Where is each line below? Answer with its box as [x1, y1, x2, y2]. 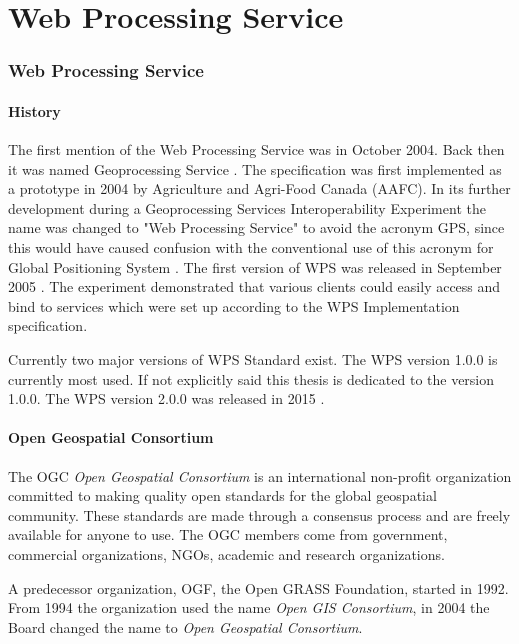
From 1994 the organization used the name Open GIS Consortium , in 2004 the [8, 597, 490, 618]
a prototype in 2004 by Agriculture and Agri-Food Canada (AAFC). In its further [8, 178, 511, 199]
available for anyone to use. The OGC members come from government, [8, 524, 448, 545]
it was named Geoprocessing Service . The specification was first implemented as [8, 158, 502, 179]
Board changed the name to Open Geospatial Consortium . [8, 616, 363, 637]
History [8, 100, 61, 121]
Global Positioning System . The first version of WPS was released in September [8, 256, 502, 277]
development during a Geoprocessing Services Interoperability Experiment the [8, 197, 486, 218]
